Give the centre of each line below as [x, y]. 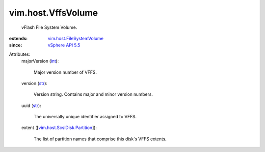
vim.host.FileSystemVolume [76, 38]
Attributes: [20, 54]
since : [15, 45]
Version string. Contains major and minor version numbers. [93, 94]
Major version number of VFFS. [65, 72]
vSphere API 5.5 [64, 45]
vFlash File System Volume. [49, 27]
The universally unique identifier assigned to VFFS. [85, 117]
